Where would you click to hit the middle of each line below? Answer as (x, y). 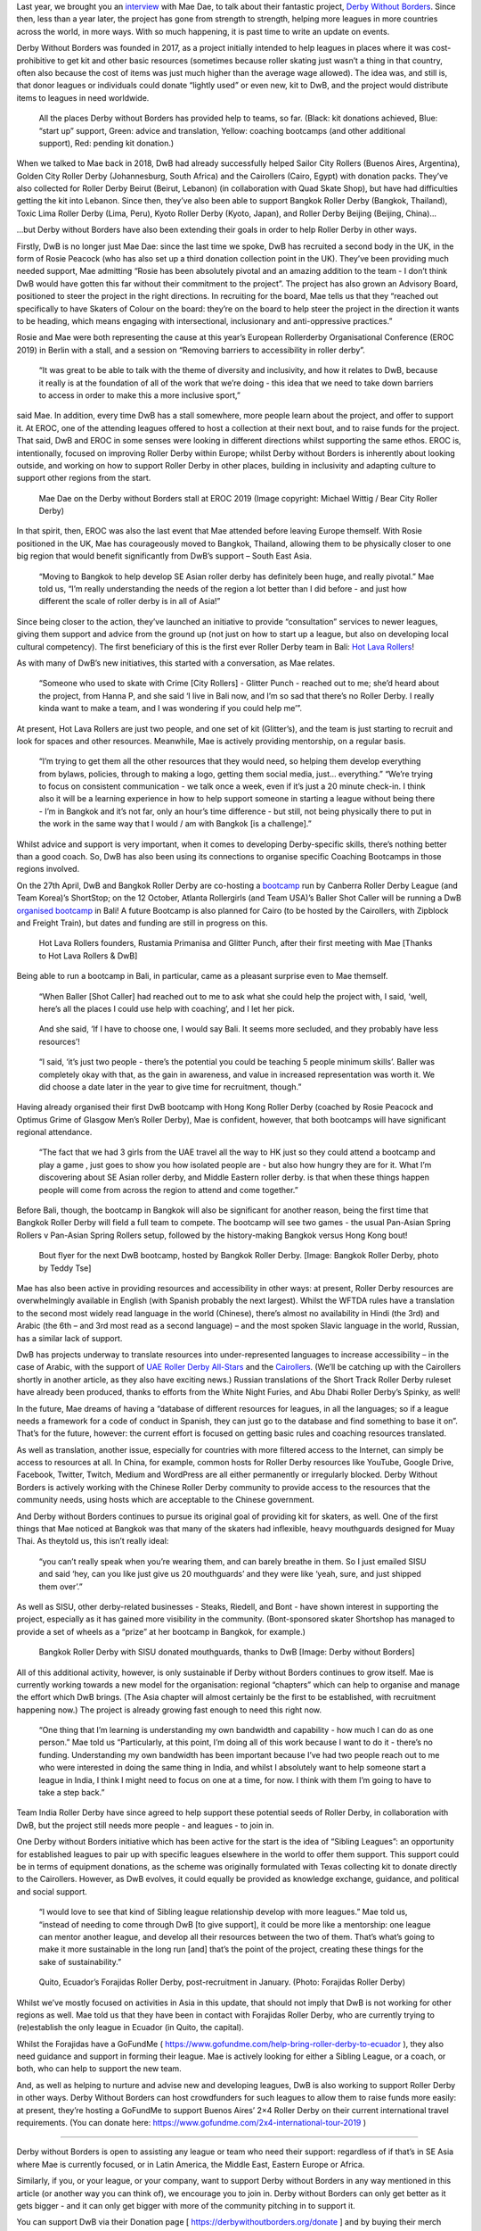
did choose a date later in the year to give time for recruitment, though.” (170, 1086)
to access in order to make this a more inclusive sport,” (139, 395)
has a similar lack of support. (69, 1338)
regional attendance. (54, 1132)
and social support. (52, 1891)
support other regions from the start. (84, 478)
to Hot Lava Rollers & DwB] (88, 956)
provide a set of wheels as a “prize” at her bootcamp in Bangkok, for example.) (161, 1631)
